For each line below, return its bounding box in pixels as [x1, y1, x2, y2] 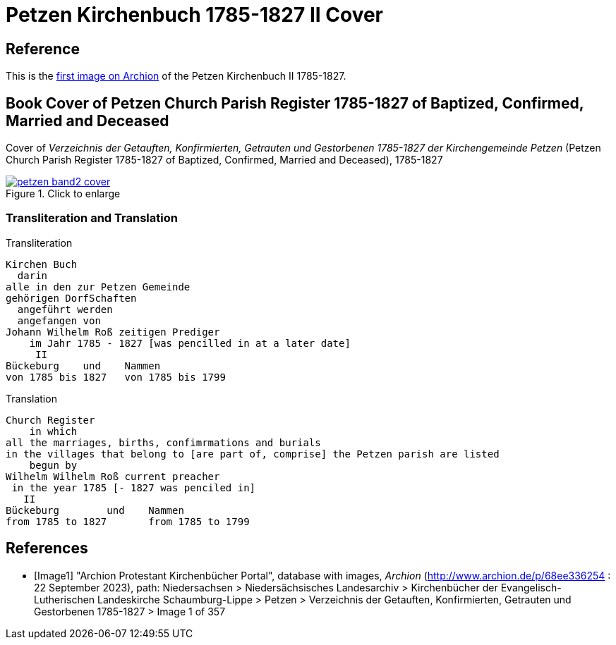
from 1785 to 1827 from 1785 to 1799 [6, 515, 250, 527]
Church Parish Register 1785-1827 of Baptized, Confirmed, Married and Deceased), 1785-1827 [6, 154, 443, 166]
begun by [29, 459, 78, 471]
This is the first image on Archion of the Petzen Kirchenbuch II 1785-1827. [6, 70, 346, 82]
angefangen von [17, 314, 101, 326]
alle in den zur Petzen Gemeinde [6, 281, 191, 293]
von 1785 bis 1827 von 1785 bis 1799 [6, 371, 226, 383]
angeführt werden [17, 303, 113, 315]
